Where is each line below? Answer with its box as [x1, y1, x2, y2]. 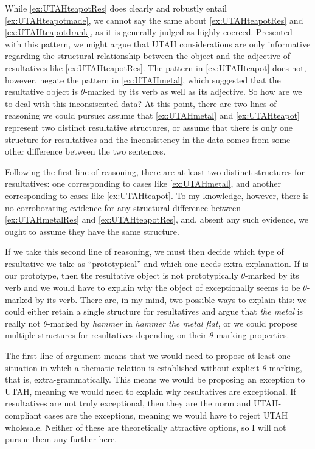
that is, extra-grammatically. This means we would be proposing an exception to [5, 373, 305, 386]
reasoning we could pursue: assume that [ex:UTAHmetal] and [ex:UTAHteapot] [5, 109, 300, 122]
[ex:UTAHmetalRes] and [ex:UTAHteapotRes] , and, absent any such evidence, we [5, 213, 308, 226]
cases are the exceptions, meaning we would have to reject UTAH [44, 409, 288, 421]
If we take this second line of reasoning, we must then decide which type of [5, 245, 284, 258]
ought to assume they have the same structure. [5, 224, 179, 237]
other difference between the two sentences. [5, 145, 166, 158]
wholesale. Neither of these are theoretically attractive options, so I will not [5, 420, 286, 433]
